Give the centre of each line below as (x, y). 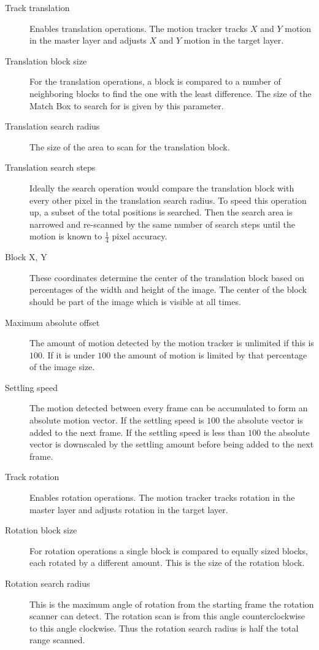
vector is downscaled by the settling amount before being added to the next (172, 444)
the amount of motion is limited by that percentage (210, 354)
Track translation (37, 7)
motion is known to (66, 236)
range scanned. (57, 640)
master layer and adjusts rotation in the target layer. (129, 509)
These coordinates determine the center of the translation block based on (167, 277)
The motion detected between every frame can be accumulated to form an (169, 408)
